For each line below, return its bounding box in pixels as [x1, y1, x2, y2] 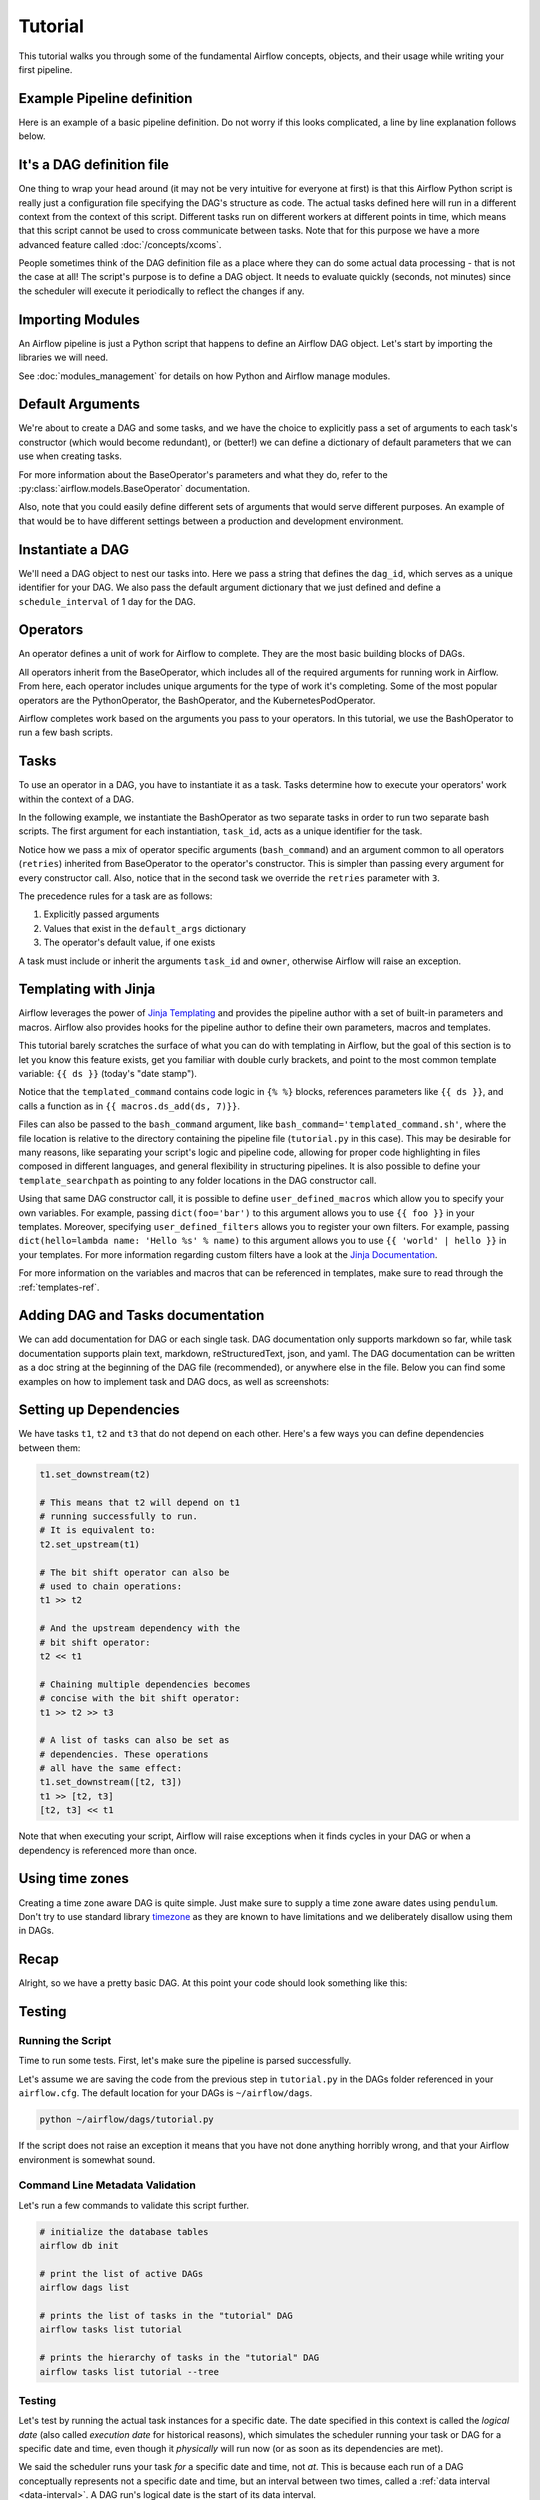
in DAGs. [18, 1925, 55, 1937]
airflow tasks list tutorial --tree [39, 2366, 220, 2377]
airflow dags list [39, 2282, 130, 2294]
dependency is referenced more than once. [18, 1844, 197, 1856]
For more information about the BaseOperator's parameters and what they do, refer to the [18, 468, 389, 480]
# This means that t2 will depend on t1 [39, 1496, 240, 1508]
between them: [18, 1441, 81, 1454]
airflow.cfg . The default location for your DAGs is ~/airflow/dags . [18, 2087, 313, 2099]
